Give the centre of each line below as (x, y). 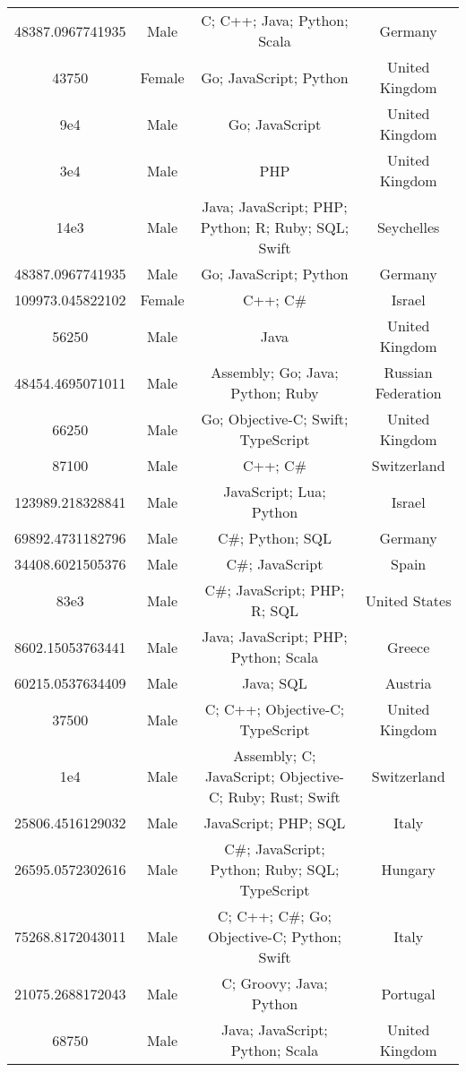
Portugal (408, 993)
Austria (408, 683)
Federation (408, 393)
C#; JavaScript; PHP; (275, 590)
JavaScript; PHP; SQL (275, 823)
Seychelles (408, 227)
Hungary (408, 869)
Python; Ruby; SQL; (275, 869)
